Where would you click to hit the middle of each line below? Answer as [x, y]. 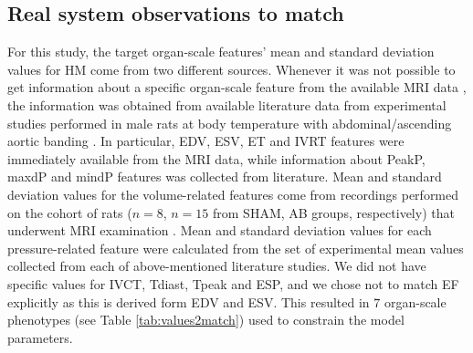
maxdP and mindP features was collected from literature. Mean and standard [225, 176]
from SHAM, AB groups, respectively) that [334, 212]
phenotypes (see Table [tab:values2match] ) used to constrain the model [206, 320]
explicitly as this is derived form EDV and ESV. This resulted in [189, 301]
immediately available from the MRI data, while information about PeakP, [216, 158]
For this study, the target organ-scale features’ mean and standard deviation [221, 52]
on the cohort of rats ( [70, 212]
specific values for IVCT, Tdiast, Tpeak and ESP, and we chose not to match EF [233, 283]
